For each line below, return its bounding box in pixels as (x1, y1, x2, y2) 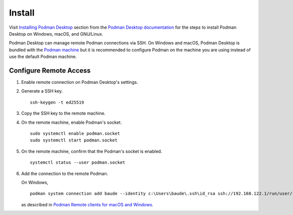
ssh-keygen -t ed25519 (30, 99, 84, 105)
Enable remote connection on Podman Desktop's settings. (21, 79, 138, 85)
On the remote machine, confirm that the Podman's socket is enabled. (21, 148, 162, 154)
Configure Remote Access (9, 66, 91, 75)
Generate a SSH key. (21, 88, 63, 94)
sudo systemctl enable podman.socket (30, 131, 121, 136)
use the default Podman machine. (9, 54, 77, 59)
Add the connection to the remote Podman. (21, 171, 108, 176)
